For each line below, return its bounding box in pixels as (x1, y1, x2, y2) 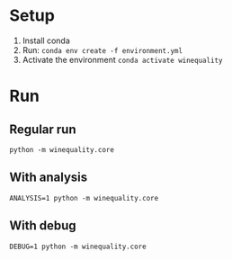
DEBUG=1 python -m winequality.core (9, 242, 147, 251)
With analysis (9, 170, 88, 185)
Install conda (22, 35, 70, 46)
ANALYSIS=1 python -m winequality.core (9, 193, 159, 202)
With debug (9, 218, 76, 234)
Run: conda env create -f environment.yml (22, 44, 183, 55)
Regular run (9, 121, 76, 137)
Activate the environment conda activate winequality (22, 54, 223, 65)
